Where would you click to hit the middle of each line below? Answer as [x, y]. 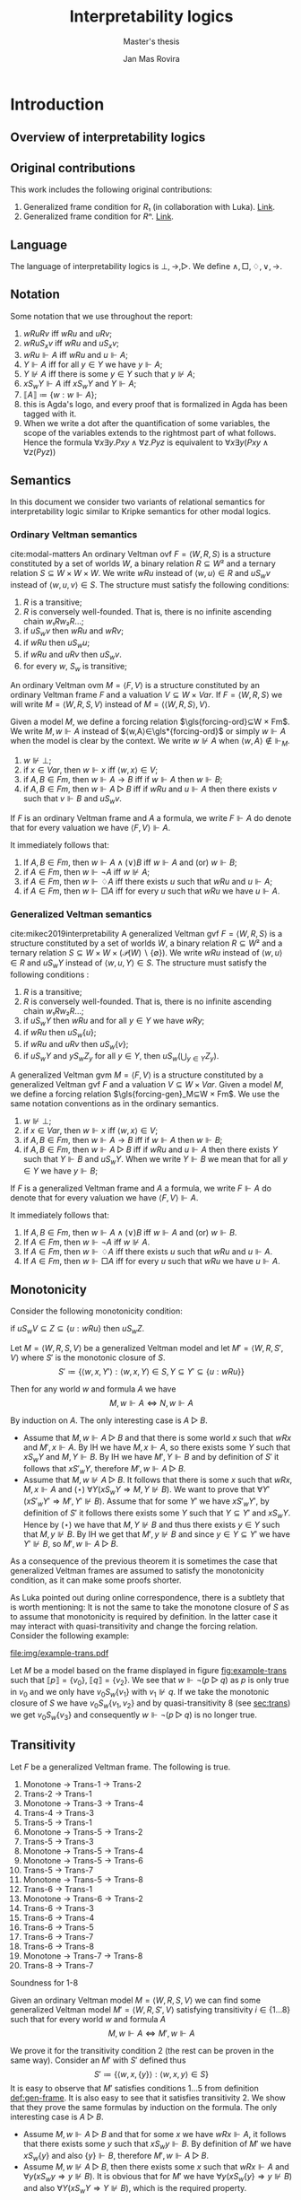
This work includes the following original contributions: [112, 189]
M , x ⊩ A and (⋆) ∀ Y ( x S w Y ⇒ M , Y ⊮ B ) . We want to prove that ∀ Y [145, 1491]
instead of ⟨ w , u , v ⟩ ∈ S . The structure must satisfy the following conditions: [150, 585]
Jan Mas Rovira [151, 58]
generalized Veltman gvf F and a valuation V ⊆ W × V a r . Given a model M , [147, 1085]
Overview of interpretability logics [108, 138]
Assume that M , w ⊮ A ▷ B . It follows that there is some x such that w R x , [158, 1480]
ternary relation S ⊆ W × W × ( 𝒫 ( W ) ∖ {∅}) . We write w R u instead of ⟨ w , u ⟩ [146, 953]
